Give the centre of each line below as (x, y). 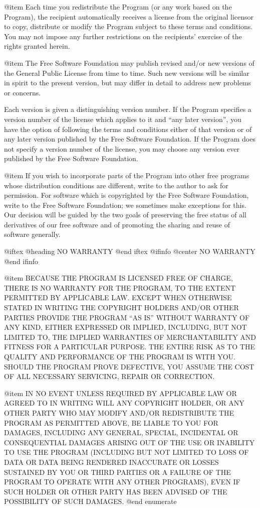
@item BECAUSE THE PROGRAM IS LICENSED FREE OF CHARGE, (118, 278)
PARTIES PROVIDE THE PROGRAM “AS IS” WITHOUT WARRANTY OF (127, 317)
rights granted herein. (37, 46)
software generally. (32, 234)
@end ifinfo (21, 261)
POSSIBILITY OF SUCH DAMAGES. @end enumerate (90, 501)
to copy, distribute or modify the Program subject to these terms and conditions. (128, 26)
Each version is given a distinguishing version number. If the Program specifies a (128, 109)
